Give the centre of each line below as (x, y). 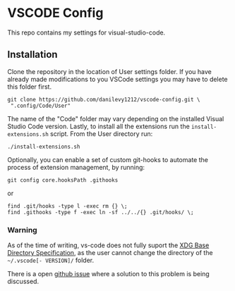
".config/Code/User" (41, 106)
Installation (32, 55)
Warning (22, 230)
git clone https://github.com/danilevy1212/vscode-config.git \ (104, 99)
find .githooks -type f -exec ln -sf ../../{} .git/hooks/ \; (101, 212)
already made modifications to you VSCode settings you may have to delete (117, 79)
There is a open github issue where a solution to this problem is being (108, 274)
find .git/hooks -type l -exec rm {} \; (68, 206)
